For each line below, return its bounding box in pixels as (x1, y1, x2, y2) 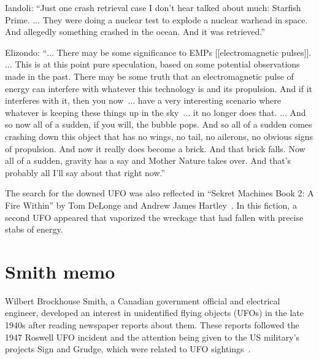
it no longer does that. (193, 106, 277, 118)
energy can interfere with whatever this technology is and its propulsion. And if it (5, 82, 313, 95)
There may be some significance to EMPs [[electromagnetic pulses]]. (56, 45, 312, 58)
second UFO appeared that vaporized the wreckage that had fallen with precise (5, 210, 304, 223)
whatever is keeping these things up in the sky (5, 106, 179, 118)
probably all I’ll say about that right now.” (5, 166, 166, 179)
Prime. (5, 13, 30, 26)
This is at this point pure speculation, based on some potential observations (15, 58, 300, 71)
